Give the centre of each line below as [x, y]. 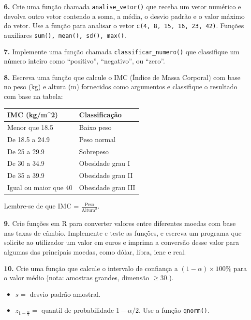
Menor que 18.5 [30, 127]
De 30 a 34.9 [26, 163]
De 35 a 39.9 [26, 175]
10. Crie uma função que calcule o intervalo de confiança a [91, 268]
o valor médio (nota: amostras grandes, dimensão [77, 278]
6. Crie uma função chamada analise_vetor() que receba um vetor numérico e [123, 6]
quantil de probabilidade [78, 310]
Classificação [100, 115]
